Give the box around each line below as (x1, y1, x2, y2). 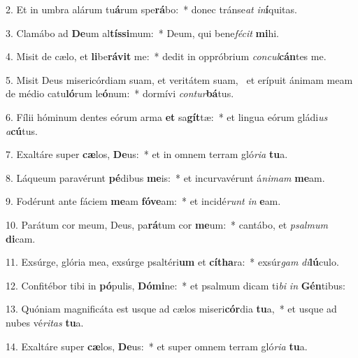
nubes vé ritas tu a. (6, 315, 84, 329)
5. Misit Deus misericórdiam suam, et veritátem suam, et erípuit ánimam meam (6, 72, 353, 87)
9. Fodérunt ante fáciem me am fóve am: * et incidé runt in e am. (6, 194, 281, 208)
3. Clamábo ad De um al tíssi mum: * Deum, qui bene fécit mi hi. (6, 25, 280, 40)
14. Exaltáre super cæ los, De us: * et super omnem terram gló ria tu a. (6, 338, 308, 353)
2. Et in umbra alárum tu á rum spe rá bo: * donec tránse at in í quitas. (6, 2, 297, 16)
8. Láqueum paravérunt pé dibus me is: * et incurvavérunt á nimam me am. (6, 170, 325, 185)
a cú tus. (6, 123, 38, 138)
